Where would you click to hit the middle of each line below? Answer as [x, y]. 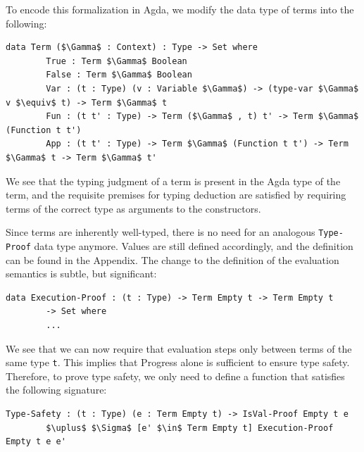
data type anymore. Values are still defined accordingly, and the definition [194, 245]
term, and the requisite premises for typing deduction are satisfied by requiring [176, 195]
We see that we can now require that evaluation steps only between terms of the [179, 348]
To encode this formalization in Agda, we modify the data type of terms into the [180, 9]
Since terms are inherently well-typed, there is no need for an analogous [161, 232]
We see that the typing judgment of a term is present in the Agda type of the [173, 181]
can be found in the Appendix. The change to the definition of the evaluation [172, 259]
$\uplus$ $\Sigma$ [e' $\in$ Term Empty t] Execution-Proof [190, 428]
